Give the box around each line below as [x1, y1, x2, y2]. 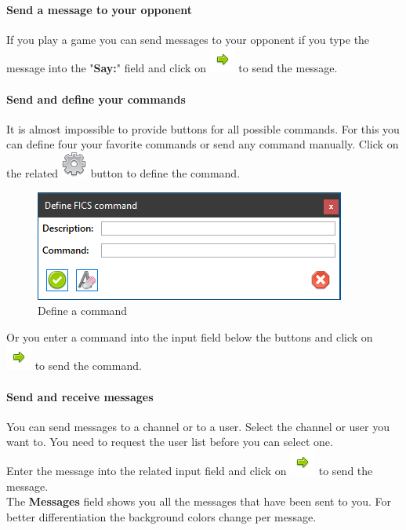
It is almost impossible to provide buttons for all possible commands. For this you [6, 120, 400, 137]
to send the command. [34, 357, 142, 374]
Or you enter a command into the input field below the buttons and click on [6, 328, 373, 345]
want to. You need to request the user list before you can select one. [6, 433, 333, 450]
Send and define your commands [6, 90, 186, 107]
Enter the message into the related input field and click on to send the [6, 462, 373, 478]
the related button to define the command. [6, 164, 241, 181]
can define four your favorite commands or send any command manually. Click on [6, 136, 399, 152]
